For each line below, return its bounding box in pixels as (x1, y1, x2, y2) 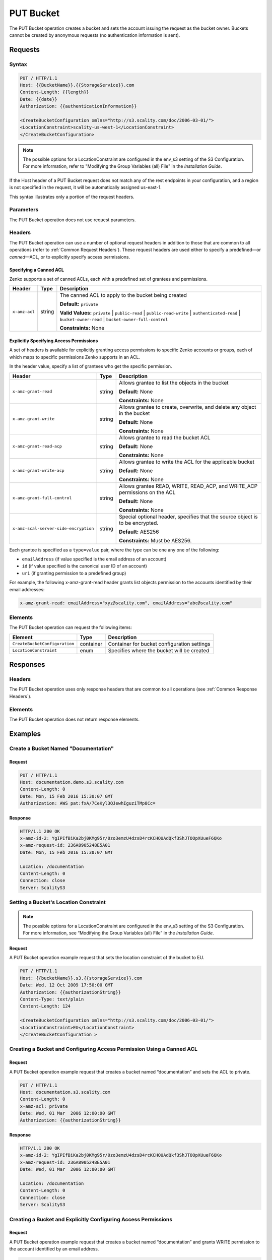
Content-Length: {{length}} (20, 89, 89, 95)
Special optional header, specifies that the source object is (118, 513, 258, 520)
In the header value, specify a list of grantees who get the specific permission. (9, 363, 172, 369)
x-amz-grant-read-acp (12, 444, 62, 449)
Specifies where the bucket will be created (108, 647, 210, 654)
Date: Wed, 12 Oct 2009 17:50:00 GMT (20, 982, 113, 988)
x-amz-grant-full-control (12, 495, 72, 501)
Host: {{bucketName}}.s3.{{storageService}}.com (20, 975, 143, 981)
